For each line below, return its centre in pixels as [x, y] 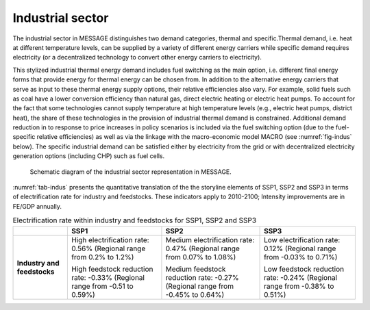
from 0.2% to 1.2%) [102, 257]
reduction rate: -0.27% [202, 277]
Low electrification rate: [302, 240]
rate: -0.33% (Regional [108, 277]
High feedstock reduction [112, 269]
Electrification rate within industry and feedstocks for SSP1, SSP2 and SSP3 [135, 220]
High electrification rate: [110, 240]
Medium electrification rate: [210, 240]
